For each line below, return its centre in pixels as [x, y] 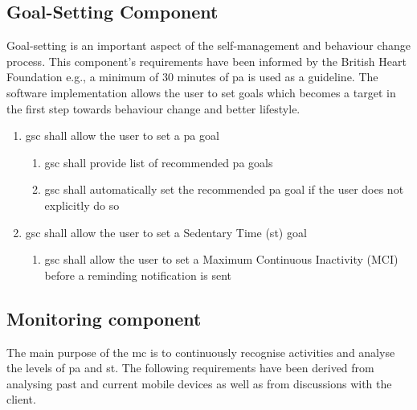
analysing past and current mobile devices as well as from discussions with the [199, 383]
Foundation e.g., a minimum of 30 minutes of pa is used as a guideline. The [192, 77]
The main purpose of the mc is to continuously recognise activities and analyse [201, 352]
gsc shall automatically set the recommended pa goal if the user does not [224, 189]
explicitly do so [82, 205]
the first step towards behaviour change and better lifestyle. [153, 108]
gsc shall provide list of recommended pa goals [159, 162]
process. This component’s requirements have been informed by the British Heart [206, 61]
